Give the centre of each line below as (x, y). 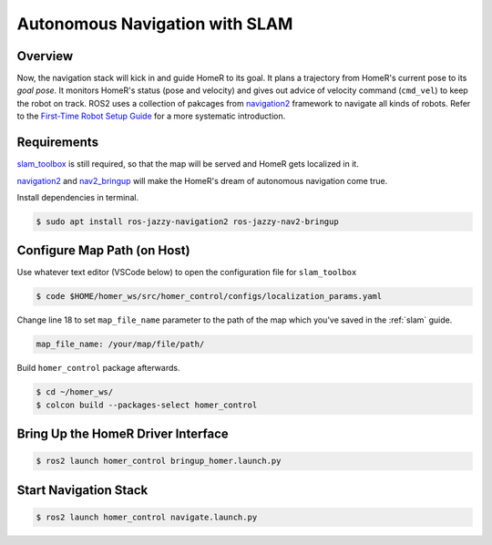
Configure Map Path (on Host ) (103, 251)
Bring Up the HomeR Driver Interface (123, 434)
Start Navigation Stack (82, 490)
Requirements (58, 143)
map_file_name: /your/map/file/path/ (120, 344)
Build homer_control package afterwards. (98, 368)
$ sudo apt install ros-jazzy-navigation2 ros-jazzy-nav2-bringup (187, 221)
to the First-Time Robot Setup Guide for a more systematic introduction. (151, 116)
